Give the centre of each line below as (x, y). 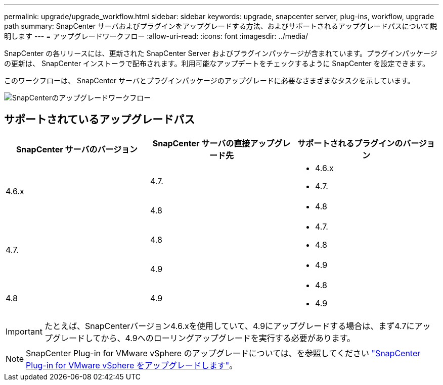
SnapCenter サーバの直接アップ (213, 143)
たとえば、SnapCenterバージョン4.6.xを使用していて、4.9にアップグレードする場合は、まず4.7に (229, 326)
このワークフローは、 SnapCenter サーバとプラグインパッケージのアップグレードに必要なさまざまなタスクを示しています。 (209, 80)
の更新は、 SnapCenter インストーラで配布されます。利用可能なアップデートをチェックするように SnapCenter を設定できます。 (217, 63)
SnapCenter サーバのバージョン (77, 149)
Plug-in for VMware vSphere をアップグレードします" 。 (132, 365)
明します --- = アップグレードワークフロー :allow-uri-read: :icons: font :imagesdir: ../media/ (156, 36)
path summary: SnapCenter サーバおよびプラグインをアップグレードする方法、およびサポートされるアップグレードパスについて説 (221, 26)
